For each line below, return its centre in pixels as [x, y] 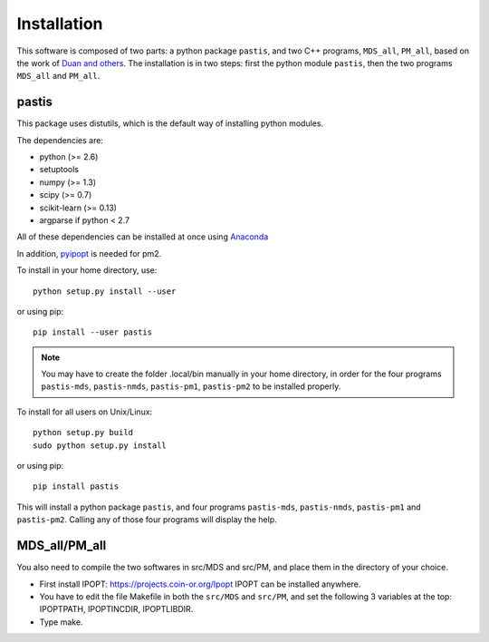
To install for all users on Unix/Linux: [85, 412]
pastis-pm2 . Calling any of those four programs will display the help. [147, 520]
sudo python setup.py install [100, 445]
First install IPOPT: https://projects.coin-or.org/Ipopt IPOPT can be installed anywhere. [200, 584]
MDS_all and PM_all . [58, 76]
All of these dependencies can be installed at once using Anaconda [143, 237]
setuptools [59, 170]
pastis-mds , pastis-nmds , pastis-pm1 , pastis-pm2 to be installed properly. [191, 386]
